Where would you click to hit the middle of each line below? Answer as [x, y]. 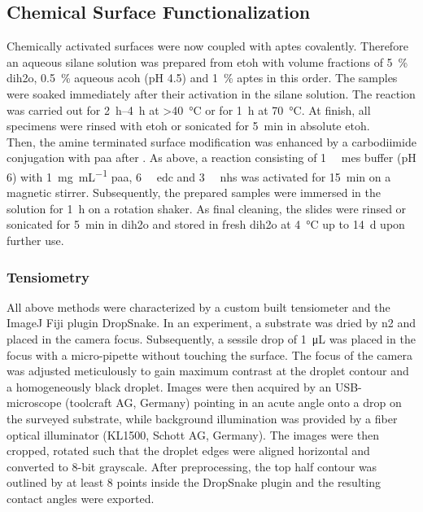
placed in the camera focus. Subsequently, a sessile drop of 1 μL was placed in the [211, 338]
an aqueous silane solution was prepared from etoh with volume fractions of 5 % [207, 61]
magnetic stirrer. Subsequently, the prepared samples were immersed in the [194, 193]
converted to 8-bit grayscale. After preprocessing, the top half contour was [192, 466]
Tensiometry [48, 276]
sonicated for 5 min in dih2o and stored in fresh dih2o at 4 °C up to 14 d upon [206, 224]
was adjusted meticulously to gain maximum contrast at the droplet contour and [208, 371]
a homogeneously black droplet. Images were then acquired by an [169, 386]
